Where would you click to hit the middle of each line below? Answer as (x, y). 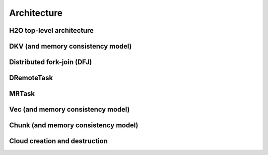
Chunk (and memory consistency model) (74, 126)
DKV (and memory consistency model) (70, 46)
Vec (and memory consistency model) (69, 110)
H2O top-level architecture (51, 30)
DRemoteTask (31, 78)
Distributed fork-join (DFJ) (51, 62)
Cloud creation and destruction (58, 141)
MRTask (22, 94)
